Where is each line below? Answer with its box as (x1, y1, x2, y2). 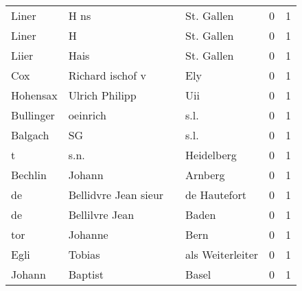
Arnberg (185, 167, 225, 183)
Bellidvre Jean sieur (68, 187, 164, 202)
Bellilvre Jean (68, 207, 135, 222)
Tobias (68, 246, 100, 262)
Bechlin (11, 167, 47, 183)
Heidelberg (185, 147, 237, 163)
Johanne (68, 226, 108, 242)
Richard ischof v (68, 67, 146, 83)
